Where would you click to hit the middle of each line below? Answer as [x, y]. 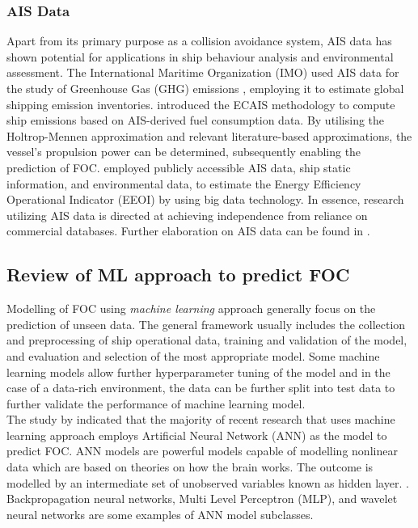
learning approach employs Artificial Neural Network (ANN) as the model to [197, 435]
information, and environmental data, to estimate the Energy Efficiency [184, 183]
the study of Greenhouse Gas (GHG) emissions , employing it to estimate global [205, 88]
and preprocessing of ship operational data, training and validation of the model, [207, 340]
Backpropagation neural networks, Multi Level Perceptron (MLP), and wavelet [202, 498]
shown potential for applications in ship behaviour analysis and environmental [200, 56]
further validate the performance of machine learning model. [156, 403]
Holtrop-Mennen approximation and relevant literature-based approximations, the [209, 135]
